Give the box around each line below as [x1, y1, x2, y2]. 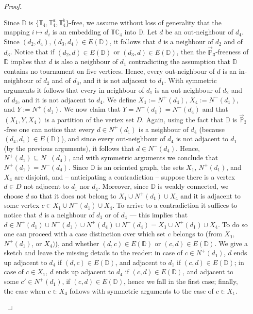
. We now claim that [60, 104, 120, 114]
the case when [4, 285, 46, 296]
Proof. [4, 1, 22, 11]
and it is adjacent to [180, 190, 241, 200]
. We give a [214, 238, 248, 248]
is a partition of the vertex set [45, 114, 135, 124]
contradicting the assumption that [128, 56, 231, 66]
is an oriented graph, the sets [97, 162, 184, 172]
